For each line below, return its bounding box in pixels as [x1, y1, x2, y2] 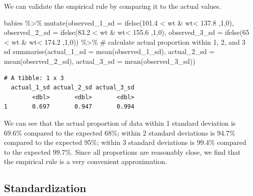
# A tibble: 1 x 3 [4, 74, 64, 82]
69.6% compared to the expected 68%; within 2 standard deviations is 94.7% [4, 127, 235, 138]
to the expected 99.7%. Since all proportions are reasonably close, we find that [4, 146, 241, 157]
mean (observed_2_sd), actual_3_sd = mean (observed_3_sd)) [4, 56, 195, 66]
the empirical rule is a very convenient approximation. [4, 156, 167, 167]
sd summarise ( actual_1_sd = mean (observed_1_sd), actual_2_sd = [4, 46, 215, 56]
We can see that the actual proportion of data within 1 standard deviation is [4, 117, 236, 128]
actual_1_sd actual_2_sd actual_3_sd [11, 84, 134, 91]
